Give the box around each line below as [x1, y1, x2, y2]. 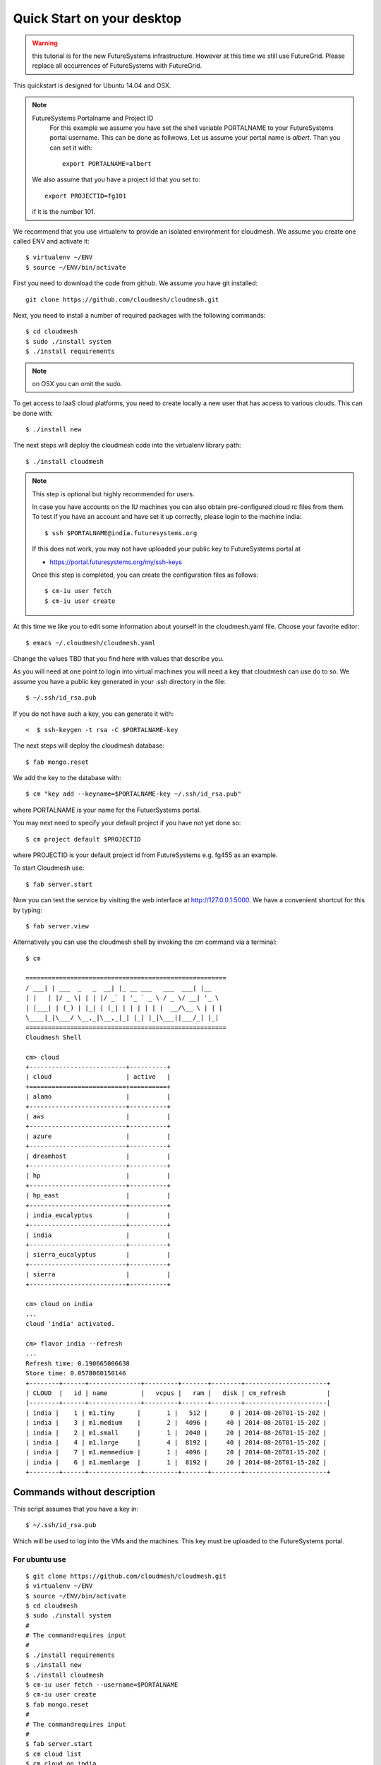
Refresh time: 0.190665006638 [25, 1359, 131, 1368]
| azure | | [25, 1132, 171, 1140]
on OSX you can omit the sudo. [32, 379, 123, 388]
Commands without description [13, 1486, 155, 1498]
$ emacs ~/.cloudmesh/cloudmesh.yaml [25, 639, 157, 647]
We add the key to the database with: [13, 774, 121, 782]
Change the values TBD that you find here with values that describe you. [13, 654, 224, 663]
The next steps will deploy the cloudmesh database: [13, 741, 165, 750]
